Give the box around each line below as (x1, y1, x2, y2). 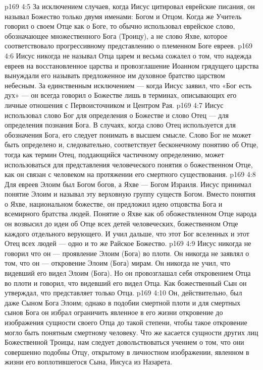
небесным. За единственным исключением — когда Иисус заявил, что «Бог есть (5, 80, 252, 90)
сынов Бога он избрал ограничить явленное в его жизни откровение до (5, 307, 223, 318)
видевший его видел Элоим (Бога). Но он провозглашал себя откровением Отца (5, 268, 251, 278)
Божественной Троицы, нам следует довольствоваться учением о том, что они (5, 337, 244, 347)
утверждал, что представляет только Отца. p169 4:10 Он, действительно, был (5, 287, 242, 298)
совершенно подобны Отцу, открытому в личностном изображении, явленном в (5, 346, 249, 357)
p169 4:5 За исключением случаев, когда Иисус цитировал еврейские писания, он (5, 1, 255, 11)
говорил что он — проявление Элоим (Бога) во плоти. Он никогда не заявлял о (5, 248, 249, 258)
